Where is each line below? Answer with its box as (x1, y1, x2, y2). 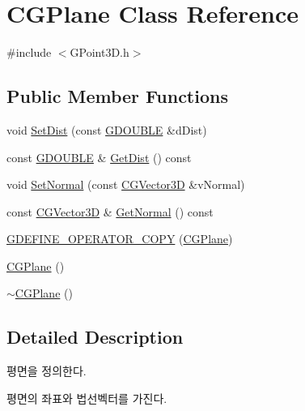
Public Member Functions (6, 83, 228, 109)
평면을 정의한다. (6, 362, 87, 379)
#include (6, 44, 52, 61)
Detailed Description (6, 324, 184, 349)
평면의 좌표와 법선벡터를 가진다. (6, 389, 167, 406)
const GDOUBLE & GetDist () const (6, 148, 192, 165)
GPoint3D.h (70, 44, 129, 61)
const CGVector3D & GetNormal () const (6, 203, 214, 220)
